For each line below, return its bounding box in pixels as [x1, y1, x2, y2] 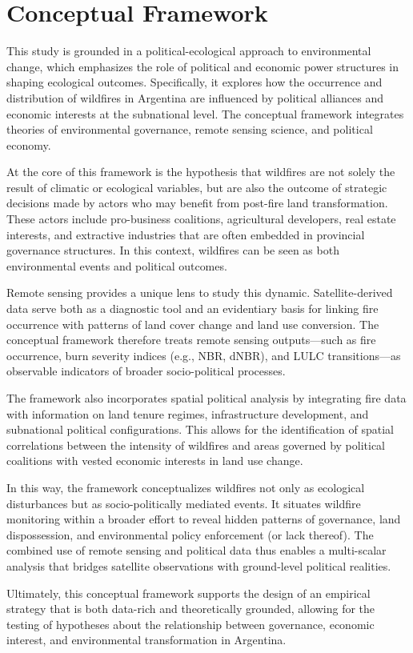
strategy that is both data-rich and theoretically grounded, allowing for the [6, 600, 375, 617]
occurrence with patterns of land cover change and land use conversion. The [6, 315, 379, 332]
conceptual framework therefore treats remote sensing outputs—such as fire [6, 331, 376, 348]
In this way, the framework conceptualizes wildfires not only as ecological [6, 479, 365, 495]
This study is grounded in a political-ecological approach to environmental [6, 42, 371, 59]
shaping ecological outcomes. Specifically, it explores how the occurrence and [6, 74, 383, 90]
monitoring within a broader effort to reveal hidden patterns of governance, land [6, 511, 401, 527]
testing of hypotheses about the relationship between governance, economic [6, 615, 375, 632]
